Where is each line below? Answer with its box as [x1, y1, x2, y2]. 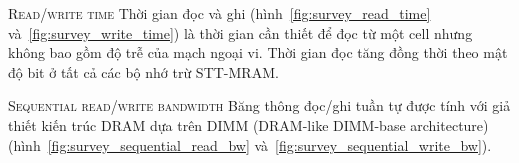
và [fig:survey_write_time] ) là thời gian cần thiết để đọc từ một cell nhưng [8, 22, 473, 43]
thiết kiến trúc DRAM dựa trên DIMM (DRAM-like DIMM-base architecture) [8, 114, 489, 135]
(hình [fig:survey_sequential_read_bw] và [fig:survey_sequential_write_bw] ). [8, 134, 492, 155]
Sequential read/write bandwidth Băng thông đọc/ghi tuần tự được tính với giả [8, 95, 511, 116]
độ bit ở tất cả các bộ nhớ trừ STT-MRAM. [8, 61, 279, 82]
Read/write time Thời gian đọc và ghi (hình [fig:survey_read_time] [8, 3, 431, 23]
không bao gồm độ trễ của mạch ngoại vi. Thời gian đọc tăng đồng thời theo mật [8, 42, 508, 63]
